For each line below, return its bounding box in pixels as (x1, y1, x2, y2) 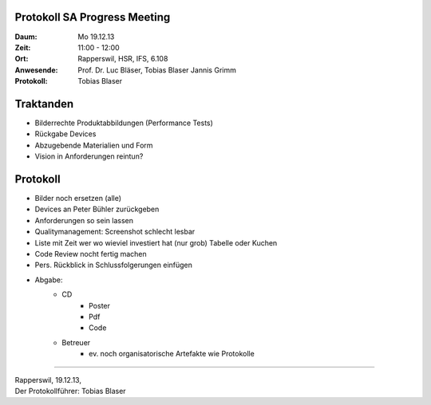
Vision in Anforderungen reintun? (34, 151, 144, 161)
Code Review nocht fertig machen (34, 250, 147, 259)
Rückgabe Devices (34, 129, 97, 139)
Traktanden (14, 96, 74, 111)
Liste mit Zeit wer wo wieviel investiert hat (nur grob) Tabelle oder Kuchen (34, 238, 278, 247)
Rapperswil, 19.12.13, (14, 375, 81, 384)
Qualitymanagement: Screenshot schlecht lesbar (34, 227, 196, 237)
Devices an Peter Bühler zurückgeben (34, 204, 160, 214)
